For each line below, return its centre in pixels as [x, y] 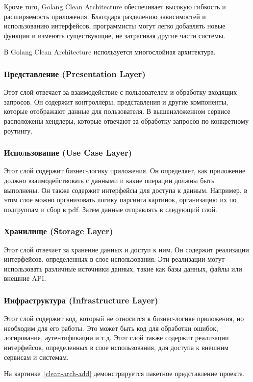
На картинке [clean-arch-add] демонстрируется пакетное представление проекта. [124, 373]
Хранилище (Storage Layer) [59, 231]
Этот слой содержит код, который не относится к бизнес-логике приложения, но [124, 318]
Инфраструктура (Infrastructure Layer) [81, 300]
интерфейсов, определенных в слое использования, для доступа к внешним [116, 347]
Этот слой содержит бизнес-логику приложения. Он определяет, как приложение [125, 171]
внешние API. [25, 278]
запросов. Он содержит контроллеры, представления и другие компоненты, [116, 101]
